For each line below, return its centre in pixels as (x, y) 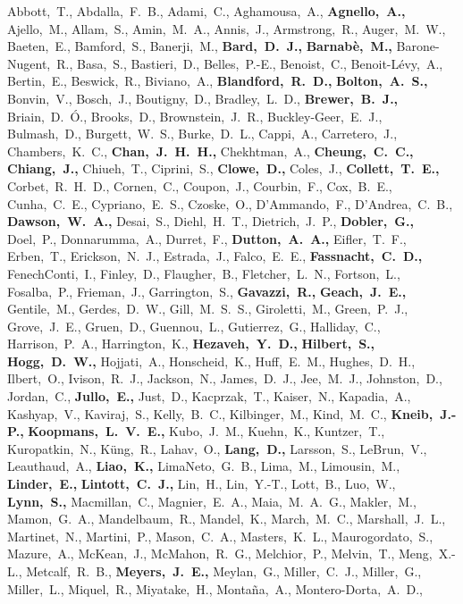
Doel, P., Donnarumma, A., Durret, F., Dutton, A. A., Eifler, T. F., (207, 238)
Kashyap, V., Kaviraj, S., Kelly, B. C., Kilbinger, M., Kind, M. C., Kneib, (220, 413)
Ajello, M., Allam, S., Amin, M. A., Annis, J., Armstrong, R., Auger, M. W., (227, 28)
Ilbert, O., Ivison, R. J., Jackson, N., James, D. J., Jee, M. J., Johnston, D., (225, 378)
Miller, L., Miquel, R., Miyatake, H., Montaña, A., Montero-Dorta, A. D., (215, 588)
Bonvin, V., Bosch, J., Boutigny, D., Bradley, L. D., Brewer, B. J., (203, 98)
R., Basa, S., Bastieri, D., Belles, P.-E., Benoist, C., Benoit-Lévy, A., (250, 63)
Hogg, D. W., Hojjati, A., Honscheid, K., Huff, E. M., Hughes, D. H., (211, 361)
